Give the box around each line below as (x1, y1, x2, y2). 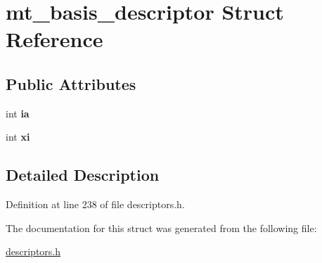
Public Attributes (6, 72, 136, 94)
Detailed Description (6, 164, 160, 186)
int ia (6, 105, 30, 120)
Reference (6, 25, 103, 53)
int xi (6, 129, 30, 144)
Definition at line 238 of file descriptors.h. (6, 197, 185, 212)
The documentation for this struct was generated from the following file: (6, 220, 317, 235)
